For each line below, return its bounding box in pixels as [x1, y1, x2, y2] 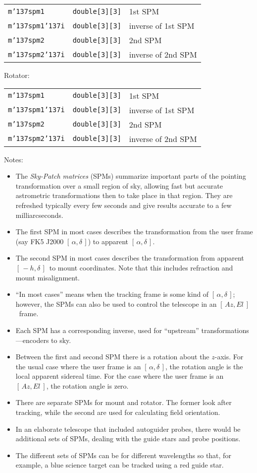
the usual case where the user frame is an [15, 361, 141, 371]
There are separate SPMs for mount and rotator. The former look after [15, 397, 232, 407]
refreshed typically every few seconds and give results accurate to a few [15, 200, 232, 210]
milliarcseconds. [15, 209, 63, 220]
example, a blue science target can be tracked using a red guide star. [15, 460, 224, 470]
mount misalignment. [15, 272, 80, 282]
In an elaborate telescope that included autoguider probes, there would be [15, 423, 241, 434]
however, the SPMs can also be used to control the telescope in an [15, 298, 217, 309]
